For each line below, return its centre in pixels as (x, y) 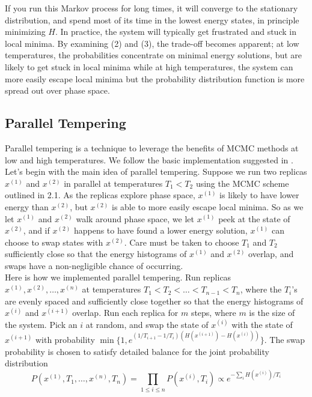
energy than (27, 206)
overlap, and (271, 254)
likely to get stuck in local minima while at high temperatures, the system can (149, 66)
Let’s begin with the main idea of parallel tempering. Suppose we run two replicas (156, 171)
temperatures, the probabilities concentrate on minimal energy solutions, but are (154, 55)
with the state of (262, 324)
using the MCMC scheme (242, 183)
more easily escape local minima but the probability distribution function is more (155, 78)
